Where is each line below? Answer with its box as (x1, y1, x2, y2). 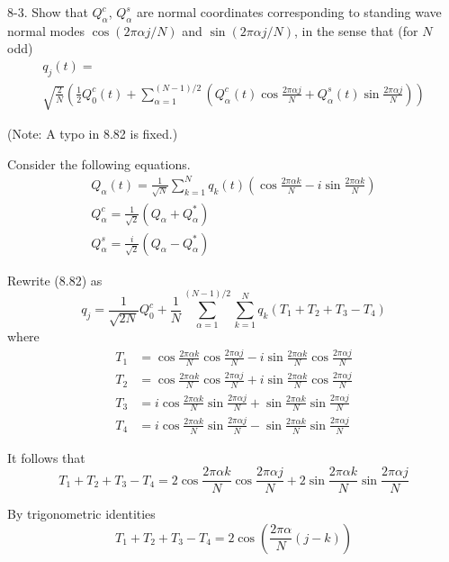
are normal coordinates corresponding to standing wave (137, 3, 442, 21)
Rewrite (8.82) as (7, 270, 103, 289)
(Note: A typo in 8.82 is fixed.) (7, 124, 178, 143)
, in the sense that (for (293, 21, 418, 40)
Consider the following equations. (7, 154, 191, 173)
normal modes (7, 21, 85, 40)
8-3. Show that (7, 3, 88, 21)
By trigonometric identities (7, 504, 156, 523)
